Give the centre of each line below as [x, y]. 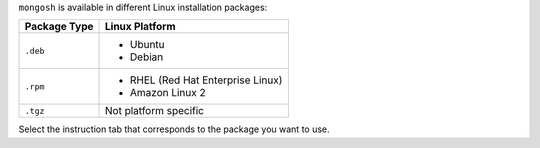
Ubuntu [147, 45]
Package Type [59, 27]
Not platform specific [155, 111]
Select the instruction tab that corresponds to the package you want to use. [174, 129]
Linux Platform [140, 27]
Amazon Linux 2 [168, 93]
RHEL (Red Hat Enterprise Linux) [206, 80]
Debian [147, 57]
